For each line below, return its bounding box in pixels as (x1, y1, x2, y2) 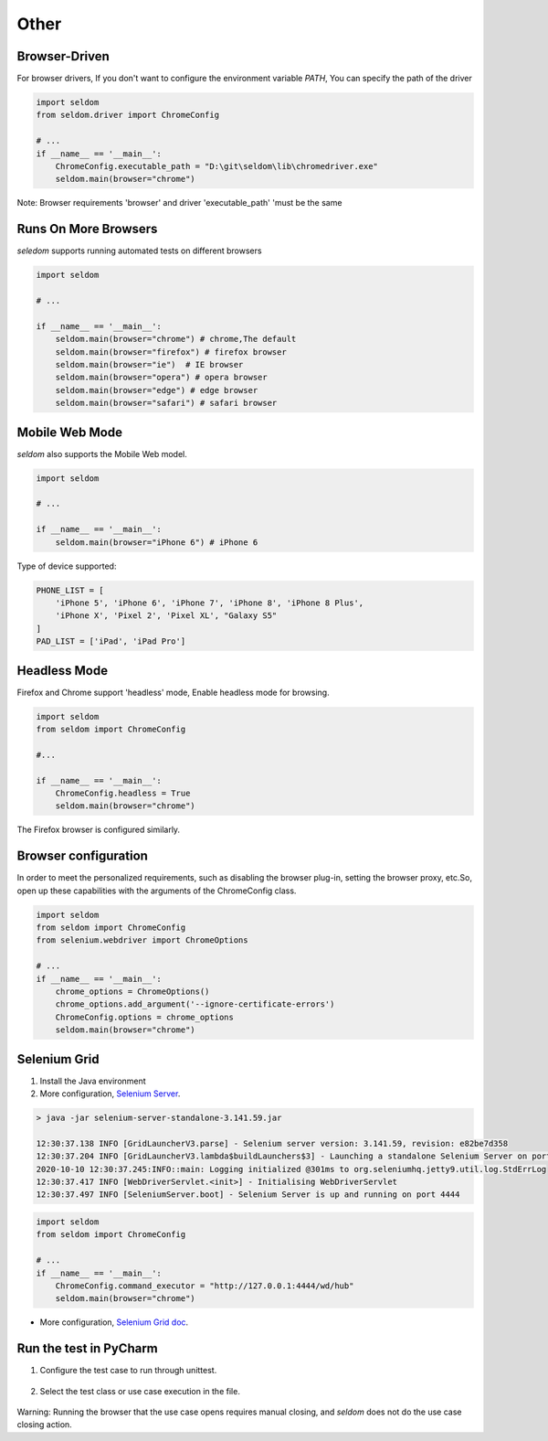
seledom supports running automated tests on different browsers (16, 245, 262, 256)
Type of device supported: (16, 560, 117, 571)
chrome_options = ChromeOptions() (55, 986, 210, 997)
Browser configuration (16, 849, 148, 864)
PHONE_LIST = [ (36, 585, 104, 595)
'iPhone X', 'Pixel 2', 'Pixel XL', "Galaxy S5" (55, 611, 278, 621)
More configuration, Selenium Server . (39, 1088, 181, 1099)
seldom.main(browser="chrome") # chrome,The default (55, 334, 297, 345)
